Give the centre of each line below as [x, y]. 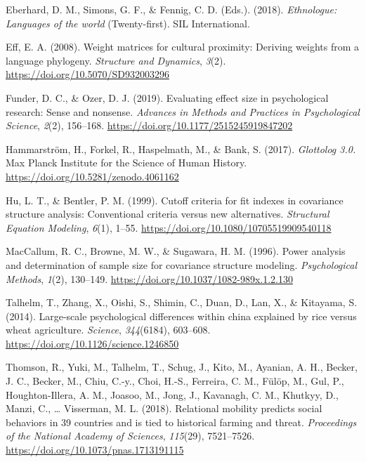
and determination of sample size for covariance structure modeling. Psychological [182, 264]
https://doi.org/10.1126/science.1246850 [92, 343]
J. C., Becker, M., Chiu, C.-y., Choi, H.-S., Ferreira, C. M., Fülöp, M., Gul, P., [175, 381]
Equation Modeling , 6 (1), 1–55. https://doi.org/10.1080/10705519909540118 [169, 227]
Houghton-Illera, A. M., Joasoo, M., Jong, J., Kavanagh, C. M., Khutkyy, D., [172, 394]
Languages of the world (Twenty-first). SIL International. [128, 23]
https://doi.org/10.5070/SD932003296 [87, 74]
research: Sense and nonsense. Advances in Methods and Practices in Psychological [183, 111]
